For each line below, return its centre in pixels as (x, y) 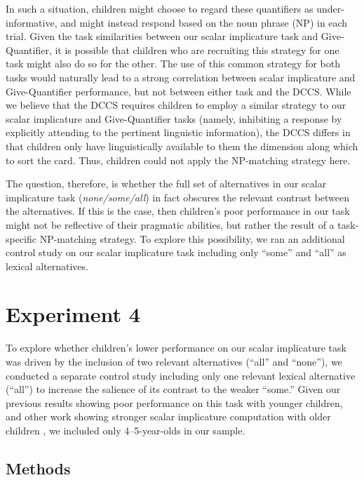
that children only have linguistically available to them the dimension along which (182, 146)
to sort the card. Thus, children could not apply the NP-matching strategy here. (178, 160)
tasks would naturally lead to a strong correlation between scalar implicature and (181, 77)
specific (21, 238)
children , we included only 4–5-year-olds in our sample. (126, 430)
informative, (32, 22)
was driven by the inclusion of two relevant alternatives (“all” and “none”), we (174, 361)
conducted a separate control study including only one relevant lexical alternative (181, 375)
